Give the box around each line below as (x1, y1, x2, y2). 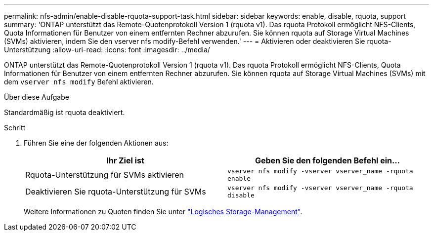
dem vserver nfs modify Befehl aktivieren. (4, 78, 154, 86)
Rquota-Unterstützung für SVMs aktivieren (25, 170, 184, 180)
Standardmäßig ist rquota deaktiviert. (4, 108, 125, 117)
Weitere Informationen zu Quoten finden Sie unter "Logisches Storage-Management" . (24, 207, 303, 216)
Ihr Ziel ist (106, 156, 144, 165)
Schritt (4, 123, 26, 132)
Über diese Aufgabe (4, 93, 69, 101)
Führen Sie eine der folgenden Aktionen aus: (24, 139, 169, 147)
